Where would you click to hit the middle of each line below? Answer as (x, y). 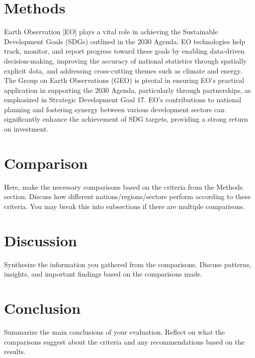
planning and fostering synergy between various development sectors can (114, 109)
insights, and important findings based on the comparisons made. (103, 274)
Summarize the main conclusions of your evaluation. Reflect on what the (115, 332)
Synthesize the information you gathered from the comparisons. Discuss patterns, (128, 264)
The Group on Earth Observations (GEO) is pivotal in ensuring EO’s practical (124, 80)
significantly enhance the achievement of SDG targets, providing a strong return (126, 119)
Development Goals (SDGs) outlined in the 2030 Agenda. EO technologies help (125, 41)
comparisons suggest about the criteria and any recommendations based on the (124, 341)
